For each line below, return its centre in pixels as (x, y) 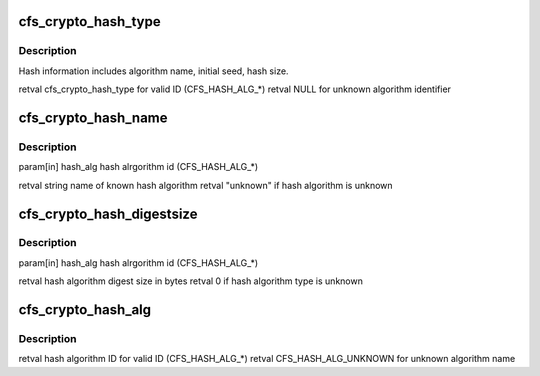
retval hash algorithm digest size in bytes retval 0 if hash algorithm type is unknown (191, 281)
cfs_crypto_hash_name (93, 117)
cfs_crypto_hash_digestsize (108, 213)
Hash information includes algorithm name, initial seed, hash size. (153, 71)
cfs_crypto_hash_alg (85, 310)
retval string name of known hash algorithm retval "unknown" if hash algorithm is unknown (206, 185)
